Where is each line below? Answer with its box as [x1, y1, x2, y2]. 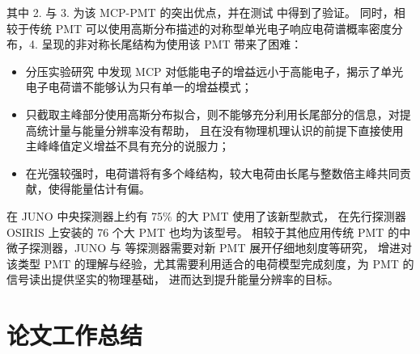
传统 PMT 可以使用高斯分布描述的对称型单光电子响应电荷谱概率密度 [28, 19, 392, 36]
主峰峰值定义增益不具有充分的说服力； [25, 137, 230, 154]
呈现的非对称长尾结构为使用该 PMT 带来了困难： [41, 36, 303, 53]
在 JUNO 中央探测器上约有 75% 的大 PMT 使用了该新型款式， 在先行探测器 [6, 207, 406, 224]
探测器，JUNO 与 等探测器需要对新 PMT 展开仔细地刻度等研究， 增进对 [28, 239, 412, 256]
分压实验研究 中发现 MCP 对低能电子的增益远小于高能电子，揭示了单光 [25, 62, 404, 79]
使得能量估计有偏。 [48, 180, 151, 197]
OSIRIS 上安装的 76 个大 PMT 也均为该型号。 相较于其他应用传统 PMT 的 [6, 223, 400, 240]
